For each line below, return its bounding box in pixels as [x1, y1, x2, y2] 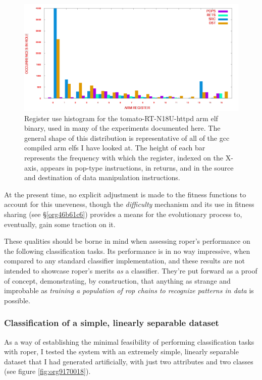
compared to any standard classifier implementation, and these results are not [4, 255, 245, 266]
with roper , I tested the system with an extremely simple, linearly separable [4, 346, 239, 357]
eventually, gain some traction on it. [4, 219, 116, 229]
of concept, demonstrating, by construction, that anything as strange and [4, 275, 231, 286]
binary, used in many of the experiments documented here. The [24, 123, 221, 133]
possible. [4, 295, 30, 305]
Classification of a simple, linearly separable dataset [4, 316, 219, 329]
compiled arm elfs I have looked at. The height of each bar [24, 142, 205, 153]
